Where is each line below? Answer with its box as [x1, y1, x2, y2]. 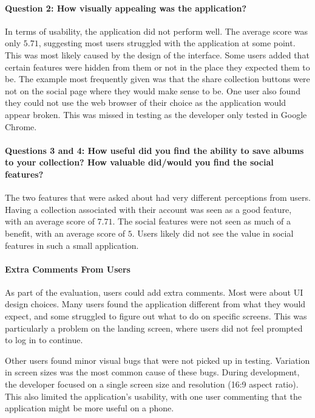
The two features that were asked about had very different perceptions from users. [5, 191, 311, 204]
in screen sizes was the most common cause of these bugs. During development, [5, 366, 300, 378]
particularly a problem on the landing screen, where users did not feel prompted [5, 321, 303, 334]
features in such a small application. [5, 239, 139, 251]
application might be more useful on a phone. [5, 402, 174, 414]
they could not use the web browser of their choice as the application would [5, 96, 286, 109]
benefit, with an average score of [5, 226, 126, 239]
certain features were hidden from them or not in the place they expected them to [5, 60, 310, 73]
